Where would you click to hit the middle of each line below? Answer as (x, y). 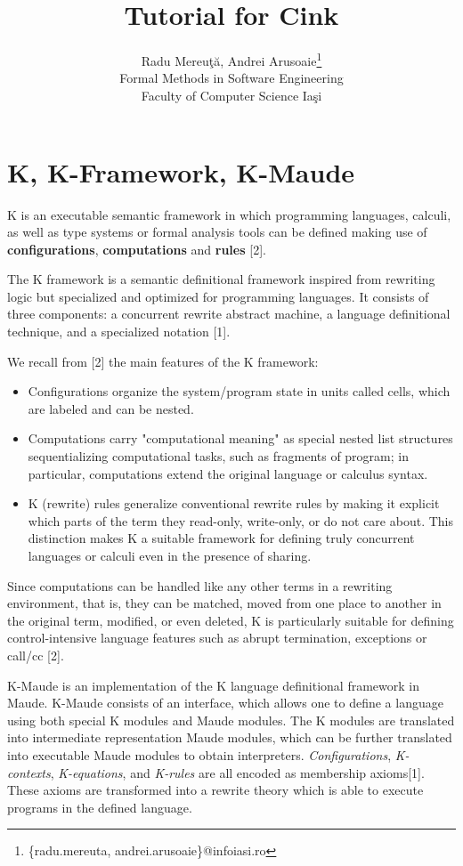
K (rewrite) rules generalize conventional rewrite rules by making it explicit (234, 503)
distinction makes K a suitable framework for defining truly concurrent (221, 538)
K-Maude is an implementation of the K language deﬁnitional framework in (213, 685)
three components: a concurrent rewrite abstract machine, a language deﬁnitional (229, 314)
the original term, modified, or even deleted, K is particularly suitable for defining (231, 620)
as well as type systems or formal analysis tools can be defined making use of (217, 232)
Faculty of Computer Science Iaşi (231, 95)
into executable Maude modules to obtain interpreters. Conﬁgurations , (199, 754)
